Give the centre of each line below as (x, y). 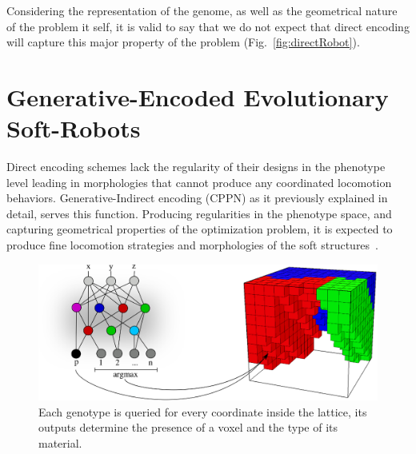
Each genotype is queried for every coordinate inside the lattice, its (203, 411)
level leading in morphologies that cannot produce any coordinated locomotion (199, 182)
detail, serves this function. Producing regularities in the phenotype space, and (199, 213)
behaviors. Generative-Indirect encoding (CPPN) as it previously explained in (197, 198)
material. (60, 443)
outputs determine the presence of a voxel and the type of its (188, 427)
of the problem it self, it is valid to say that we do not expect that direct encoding (208, 26)
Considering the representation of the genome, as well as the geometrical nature (202, 10)
